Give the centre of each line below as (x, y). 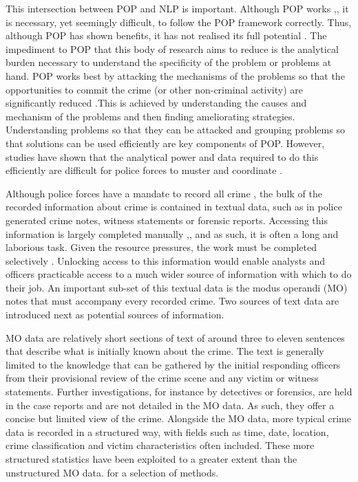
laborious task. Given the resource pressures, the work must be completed (161, 247)
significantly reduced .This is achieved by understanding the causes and (156, 103)
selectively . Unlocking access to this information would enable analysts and (166, 260)
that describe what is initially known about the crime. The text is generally (165, 351)
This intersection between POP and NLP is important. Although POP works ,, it (177, 8)
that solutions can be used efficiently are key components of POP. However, (165, 143)
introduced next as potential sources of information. (115, 315)
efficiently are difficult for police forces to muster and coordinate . (144, 170)
